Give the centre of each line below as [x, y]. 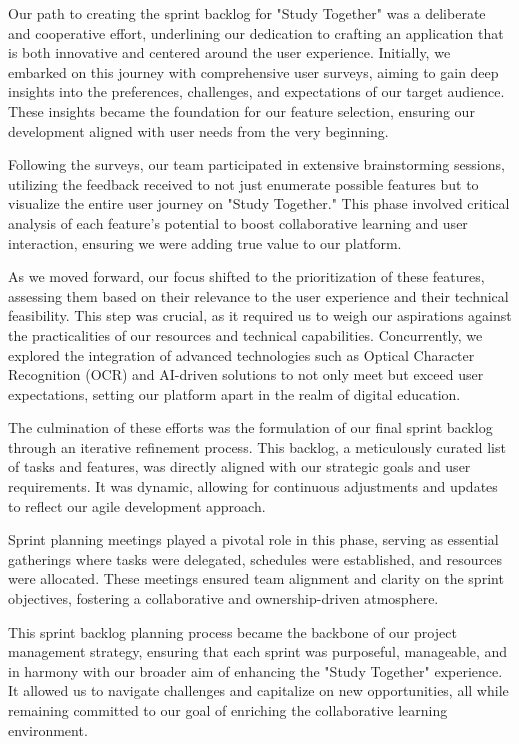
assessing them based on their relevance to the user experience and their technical [258, 295]
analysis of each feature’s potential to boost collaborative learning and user [238, 222]
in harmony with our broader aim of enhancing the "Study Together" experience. [255, 670]
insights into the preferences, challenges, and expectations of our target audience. [256, 91]
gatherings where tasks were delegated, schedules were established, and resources [255, 558]
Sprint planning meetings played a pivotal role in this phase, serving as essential [253, 539]
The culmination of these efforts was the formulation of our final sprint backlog [250, 427]
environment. [48, 729]
